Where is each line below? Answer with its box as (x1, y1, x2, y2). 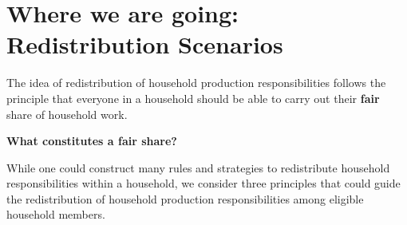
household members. (6, 206, 105, 223)
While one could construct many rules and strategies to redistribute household (6, 159, 390, 176)
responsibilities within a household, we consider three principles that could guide (6, 175, 401, 191)
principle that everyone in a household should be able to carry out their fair (6, 89, 380, 106)
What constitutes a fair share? (6, 132, 177, 149)
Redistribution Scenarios (6, 28, 283, 61)
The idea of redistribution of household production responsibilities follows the (6, 74, 386, 91)
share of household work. (6, 105, 128, 122)
